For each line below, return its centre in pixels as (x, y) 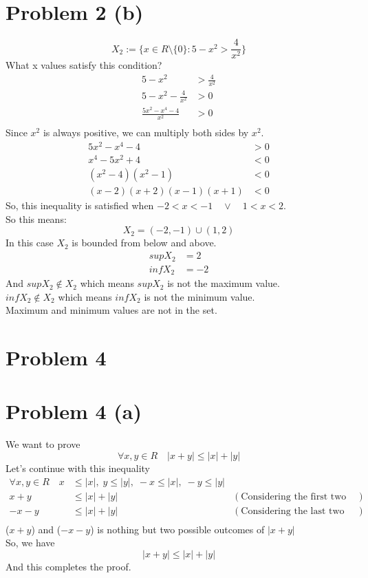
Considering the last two (293, 511)
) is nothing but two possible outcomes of (177, 529)
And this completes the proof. (68, 566)
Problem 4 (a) (74, 411)
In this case (30, 243)
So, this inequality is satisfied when (80, 205)
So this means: (36, 218)
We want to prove (43, 444)
